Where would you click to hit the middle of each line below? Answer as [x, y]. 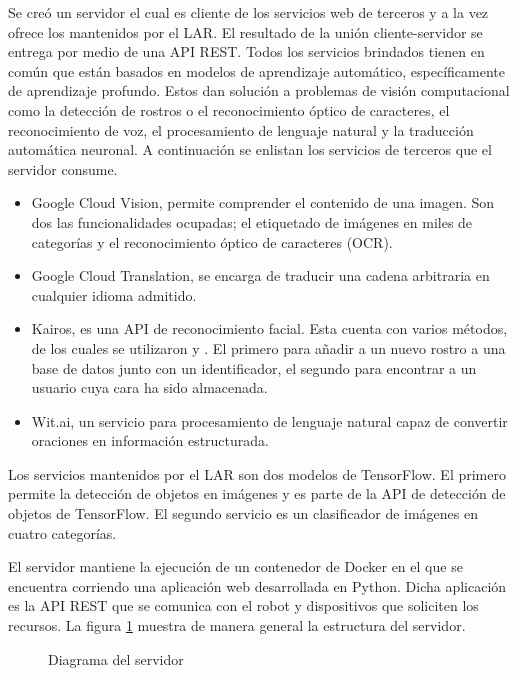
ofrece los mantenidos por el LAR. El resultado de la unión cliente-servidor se [245, 31]
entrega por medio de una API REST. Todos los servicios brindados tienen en [246, 51]
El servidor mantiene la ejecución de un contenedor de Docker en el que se [235, 566]
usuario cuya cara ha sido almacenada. [149, 387]
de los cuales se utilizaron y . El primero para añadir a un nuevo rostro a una [268, 347]
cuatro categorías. [62, 532]
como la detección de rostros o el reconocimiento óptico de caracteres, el [229, 109]
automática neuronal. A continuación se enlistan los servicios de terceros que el [250, 149]
